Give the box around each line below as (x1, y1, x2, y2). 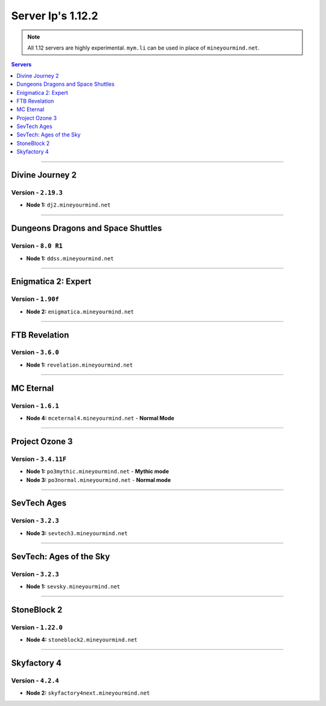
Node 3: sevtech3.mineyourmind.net (26, 529, 128, 537)
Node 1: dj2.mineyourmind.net (26, 201, 111, 208)
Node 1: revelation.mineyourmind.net (26, 361, 133, 368)
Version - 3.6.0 (11, 348, 60, 356)
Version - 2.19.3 (11, 188, 63, 197)
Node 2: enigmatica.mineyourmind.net (26, 308, 134, 315)
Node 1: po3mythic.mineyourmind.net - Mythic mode (26, 468, 169, 475)
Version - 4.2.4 (11, 676, 60, 685)
